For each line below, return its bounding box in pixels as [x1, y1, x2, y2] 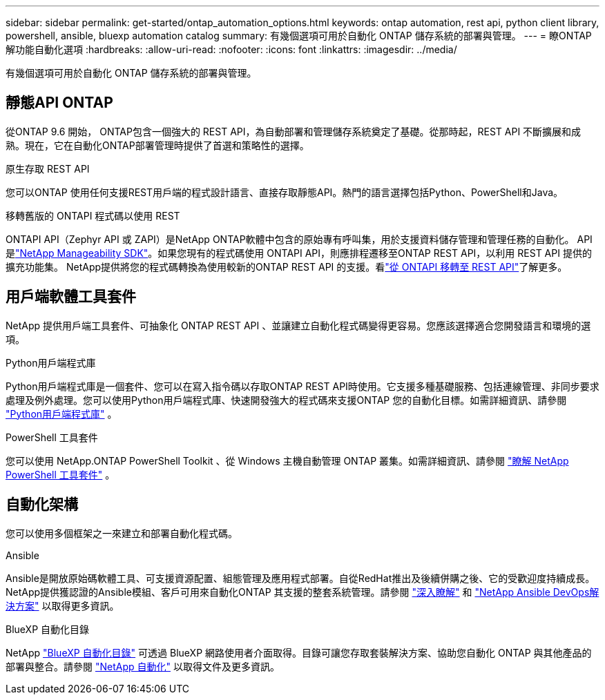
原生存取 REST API [6, 162, 90, 175]
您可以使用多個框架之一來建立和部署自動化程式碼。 [6, 527, 238, 539]
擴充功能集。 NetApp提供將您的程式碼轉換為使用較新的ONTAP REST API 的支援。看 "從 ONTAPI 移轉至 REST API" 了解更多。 [6, 260, 568, 273]
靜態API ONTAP [6, 94, 113, 112]
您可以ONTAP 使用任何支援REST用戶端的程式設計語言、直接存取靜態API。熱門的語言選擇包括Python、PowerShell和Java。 [6, 186, 564, 198]
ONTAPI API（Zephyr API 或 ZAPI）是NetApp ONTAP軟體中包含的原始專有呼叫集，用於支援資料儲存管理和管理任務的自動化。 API [6, 233, 593, 245]
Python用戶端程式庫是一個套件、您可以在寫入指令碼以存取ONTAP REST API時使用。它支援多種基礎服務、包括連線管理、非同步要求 [6, 380, 599, 392]
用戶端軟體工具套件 [6, 288, 136, 306]
